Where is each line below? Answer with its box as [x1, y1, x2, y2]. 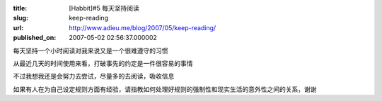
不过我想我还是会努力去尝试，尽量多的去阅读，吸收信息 [13, 72, 175, 81]
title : [13, 4, 28, 12]
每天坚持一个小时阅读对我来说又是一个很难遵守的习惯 [13, 46, 168, 55]
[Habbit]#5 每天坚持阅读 [69, 4, 139, 12]
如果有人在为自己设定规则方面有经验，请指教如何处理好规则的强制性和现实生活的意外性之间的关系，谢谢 [13, 85, 317, 93]
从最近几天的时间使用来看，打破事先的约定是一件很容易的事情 [13, 59, 193, 67]
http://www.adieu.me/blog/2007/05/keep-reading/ [69, 23, 216, 32]
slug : [13, 14, 28, 22]
